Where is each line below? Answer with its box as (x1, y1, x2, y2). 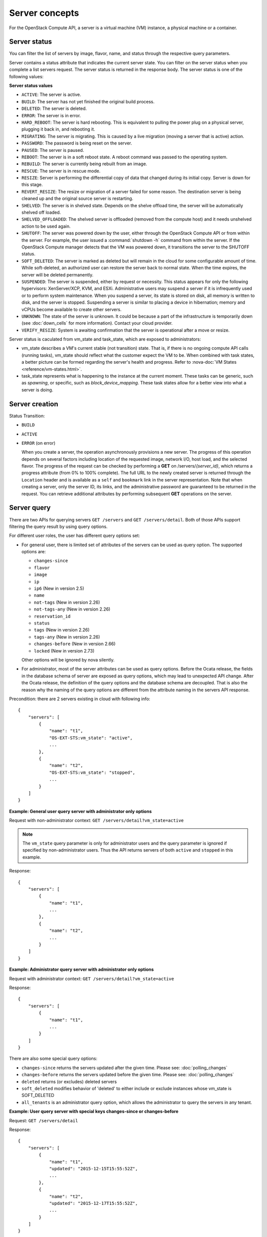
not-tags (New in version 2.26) (34, 599, 100, 605)
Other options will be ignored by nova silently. (21, 657, 115, 663)
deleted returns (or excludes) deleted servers (21, 1079, 117, 1085)
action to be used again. (21, 223, 71, 229)
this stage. (21, 182, 43, 188)
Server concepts (9, 7, 79, 18)
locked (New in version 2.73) (34, 648, 95, 654)
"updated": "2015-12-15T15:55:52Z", (49, 1166, 138, 1171)
